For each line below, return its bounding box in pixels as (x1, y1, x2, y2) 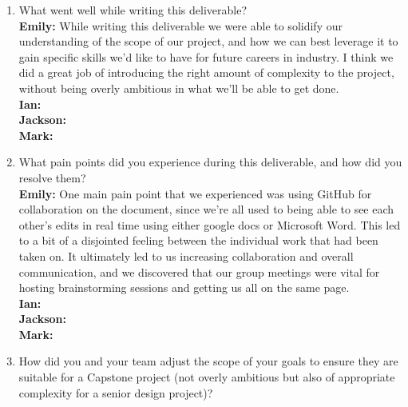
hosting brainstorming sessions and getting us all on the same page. (18, 279, 350, 296)
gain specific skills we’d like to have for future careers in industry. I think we (18, 48, 394, 65)
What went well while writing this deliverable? (18, 2, 248, 18)
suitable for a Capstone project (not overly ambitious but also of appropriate (18, 369, 395, 385)
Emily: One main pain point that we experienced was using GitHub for (18, 185, 372, 202)
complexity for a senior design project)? (18, 384, 213, 401)
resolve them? (18, 169, 86, 186)
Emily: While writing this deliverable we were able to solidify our (18, 17, 343, 34)
